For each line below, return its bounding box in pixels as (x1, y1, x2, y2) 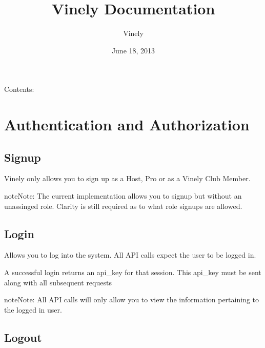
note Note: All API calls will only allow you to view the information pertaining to (4, 294, 259, 305)
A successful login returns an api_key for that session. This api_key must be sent (4, 267, 261, 278)
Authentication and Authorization (4, 114, 250, 135)
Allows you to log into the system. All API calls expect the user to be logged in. (4, 249, 256, 260)
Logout (4, 329, 42, 345)
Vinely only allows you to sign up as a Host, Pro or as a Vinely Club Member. (4, 173, 251, 184)
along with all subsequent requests (4, 277, 112, 287)
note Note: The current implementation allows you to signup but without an (4, 190, 242, 201)
